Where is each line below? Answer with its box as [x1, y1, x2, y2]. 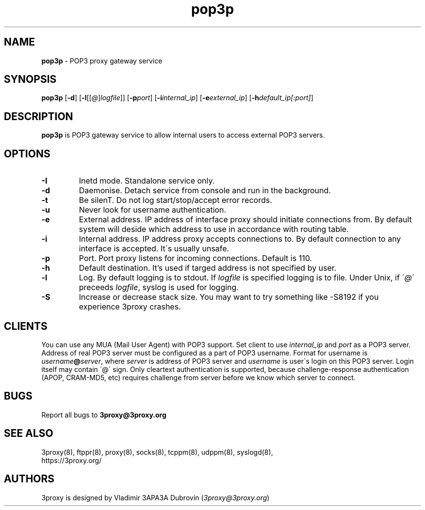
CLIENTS [4, 320, 48, 332]
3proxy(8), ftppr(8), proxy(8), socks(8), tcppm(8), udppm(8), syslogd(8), [41, 448, 273, 456]
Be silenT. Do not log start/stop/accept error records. [79, 195, 272, 205]
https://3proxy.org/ [41, 456, 102, 464]
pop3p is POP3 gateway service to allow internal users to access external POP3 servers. [41, 131, 325, 139]
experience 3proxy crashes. [79, 302, 181, 312]
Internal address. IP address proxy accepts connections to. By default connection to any [79, 234, 401, 244]
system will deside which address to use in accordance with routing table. [79, 224, 349, 234]
